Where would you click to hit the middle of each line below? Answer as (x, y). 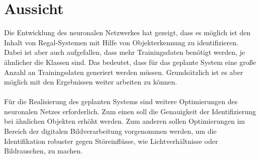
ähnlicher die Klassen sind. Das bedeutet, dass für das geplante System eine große (130, 62)
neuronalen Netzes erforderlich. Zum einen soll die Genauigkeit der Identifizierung (130, 111)
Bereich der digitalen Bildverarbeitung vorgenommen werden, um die (110, 131)
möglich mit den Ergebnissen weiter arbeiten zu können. (91, 82)
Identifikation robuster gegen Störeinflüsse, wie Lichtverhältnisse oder (111, 141)
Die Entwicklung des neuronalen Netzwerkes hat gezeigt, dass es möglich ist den (127, 32)
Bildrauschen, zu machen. (44, 151)
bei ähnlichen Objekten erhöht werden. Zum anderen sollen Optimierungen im (124, 121)
